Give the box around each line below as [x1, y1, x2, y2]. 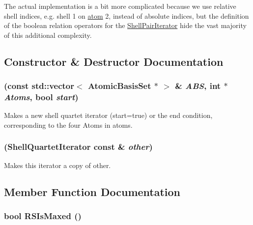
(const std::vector [4, 80, 75, 92]
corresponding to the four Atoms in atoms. [4, 119, 133, 130]
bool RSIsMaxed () [4, 210, 82, 222]
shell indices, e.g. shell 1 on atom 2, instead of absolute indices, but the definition [4, 10, 249, 21]
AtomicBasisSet [87, 80, 151, 92]
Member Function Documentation [4, 184, 181, 199]
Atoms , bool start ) [4, 91, 79, 103]
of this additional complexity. [4, 29, 92, 40]
